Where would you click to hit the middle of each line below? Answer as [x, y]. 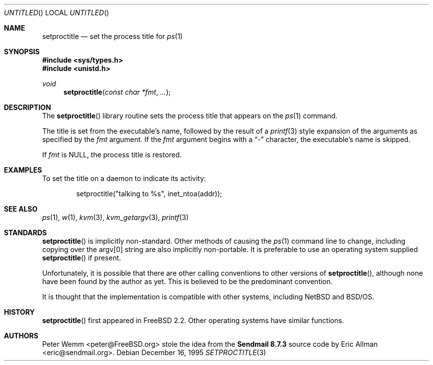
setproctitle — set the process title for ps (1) [112, 36]
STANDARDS [25, 233]
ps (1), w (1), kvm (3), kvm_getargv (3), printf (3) [115, 217]
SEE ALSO [21, 209]
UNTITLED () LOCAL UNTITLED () [57, 13]
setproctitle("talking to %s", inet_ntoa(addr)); [149, 194]
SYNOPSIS [22, 52]
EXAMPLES [23, 170]
